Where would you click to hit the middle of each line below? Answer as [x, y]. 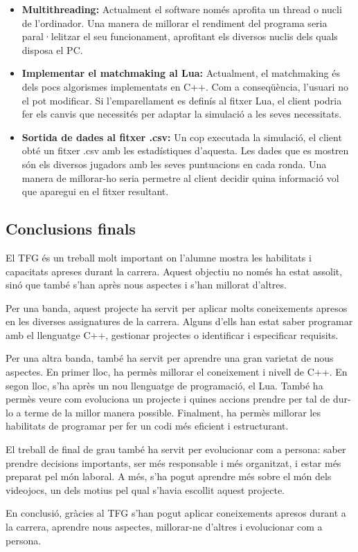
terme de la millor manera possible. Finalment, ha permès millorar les [172, 412]
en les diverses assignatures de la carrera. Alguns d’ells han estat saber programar [179, 321]
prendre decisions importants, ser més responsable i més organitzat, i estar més [173, 462]
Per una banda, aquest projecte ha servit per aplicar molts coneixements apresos [177, 307]
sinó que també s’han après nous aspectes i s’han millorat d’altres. [146, 285]
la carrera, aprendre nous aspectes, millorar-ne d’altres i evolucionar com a [164, 527]
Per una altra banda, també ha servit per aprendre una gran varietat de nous [170, 358]
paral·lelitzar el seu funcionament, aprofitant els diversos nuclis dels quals [180, 36]
